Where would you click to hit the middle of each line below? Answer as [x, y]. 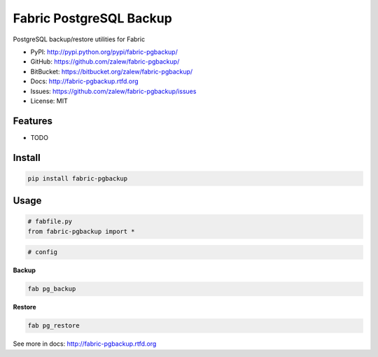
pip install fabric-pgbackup [78, 178]
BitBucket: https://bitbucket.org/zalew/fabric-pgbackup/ [112, 71]
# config [43, 252]
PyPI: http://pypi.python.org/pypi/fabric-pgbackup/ [104, 52]
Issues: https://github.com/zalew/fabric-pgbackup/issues [113, 91]
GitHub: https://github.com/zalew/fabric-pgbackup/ [105, 62]
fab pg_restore [54, 326]
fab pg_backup [52, 289]
